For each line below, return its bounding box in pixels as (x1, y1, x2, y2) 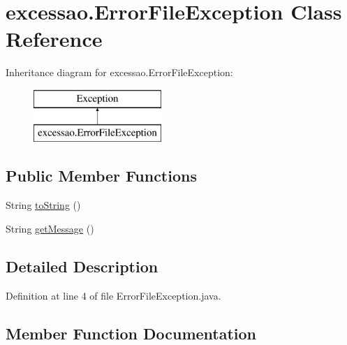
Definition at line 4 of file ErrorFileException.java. (6, 288, 221, 302)
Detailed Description (6, 255, 158, 277)
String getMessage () (6, 221, 94, 235)
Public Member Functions (6, 165, 197, 186)
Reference (6, 24, 103, 53)
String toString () (6, 198, 81, 212)
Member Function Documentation (6, 322, 257, 344)
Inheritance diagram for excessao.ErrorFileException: (6, 65, 233, 80)
